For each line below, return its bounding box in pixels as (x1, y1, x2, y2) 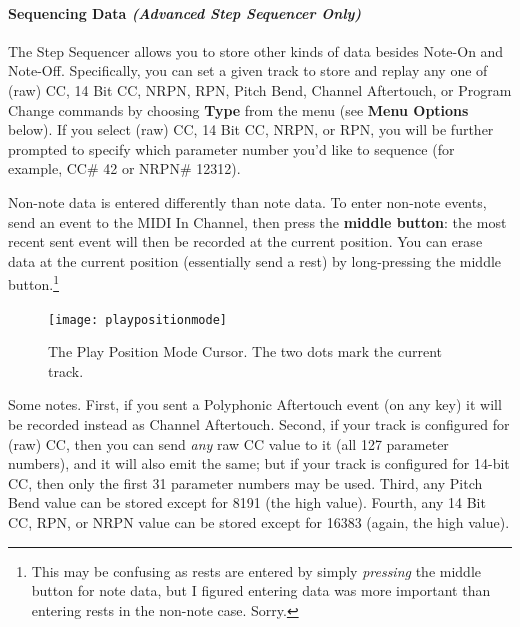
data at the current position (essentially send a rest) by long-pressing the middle (8, 250, 502, 271)
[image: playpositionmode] (48, 312, 227, 327)
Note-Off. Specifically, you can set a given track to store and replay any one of (8, 60, 488, 81)
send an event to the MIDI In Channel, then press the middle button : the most (8, 211, 507, 232)
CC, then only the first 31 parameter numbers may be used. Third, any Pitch (8, 472, 483, 493)
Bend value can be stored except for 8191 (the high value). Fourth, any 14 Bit (8, 492, 486, 513)
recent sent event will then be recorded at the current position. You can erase (8, 231, 483, 252)
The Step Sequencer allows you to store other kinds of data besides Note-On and (8, 40, 504, 61)
